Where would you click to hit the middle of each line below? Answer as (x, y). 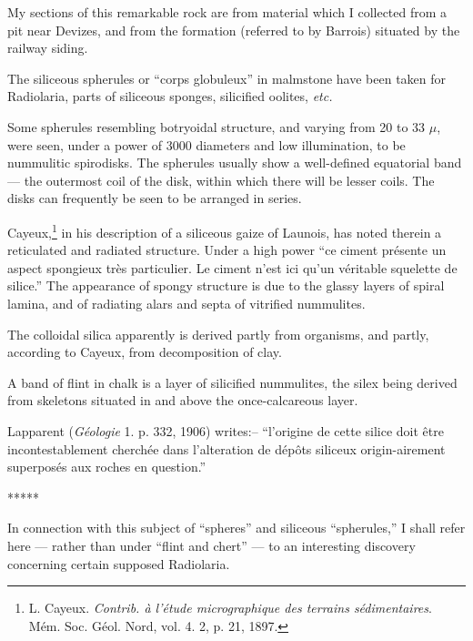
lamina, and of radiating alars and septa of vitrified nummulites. (186, 303)
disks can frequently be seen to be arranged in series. (155, 198)
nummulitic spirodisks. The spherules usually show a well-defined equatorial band (235, 163)
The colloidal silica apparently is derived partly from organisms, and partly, (218, 334)
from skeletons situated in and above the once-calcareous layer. (183, 400)
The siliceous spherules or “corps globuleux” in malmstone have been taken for (227, 78)
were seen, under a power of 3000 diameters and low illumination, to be (206, 144)
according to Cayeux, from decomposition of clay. (145, 352)
